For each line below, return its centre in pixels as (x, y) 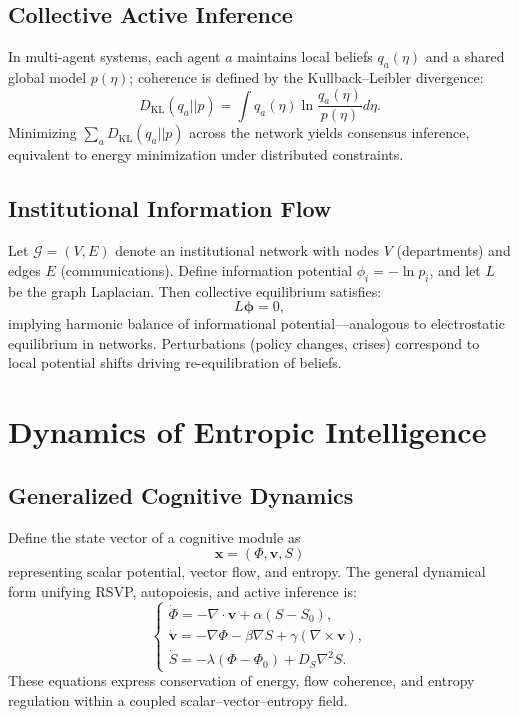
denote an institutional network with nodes (247, 250)
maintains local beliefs (305, 56)
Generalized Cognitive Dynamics (181, 494)
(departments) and (453, 250)
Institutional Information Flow (170, 208)
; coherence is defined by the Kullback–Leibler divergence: (306, 77)
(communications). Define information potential (206, 269)
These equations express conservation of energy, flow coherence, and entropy (241, 680)
